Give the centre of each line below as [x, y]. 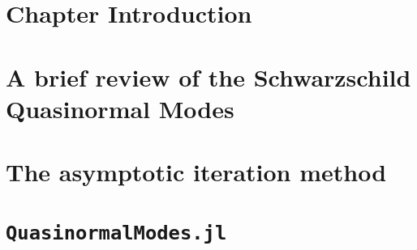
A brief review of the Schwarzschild [208, 76]
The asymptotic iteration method [196, 172]
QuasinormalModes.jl [116, 233]
